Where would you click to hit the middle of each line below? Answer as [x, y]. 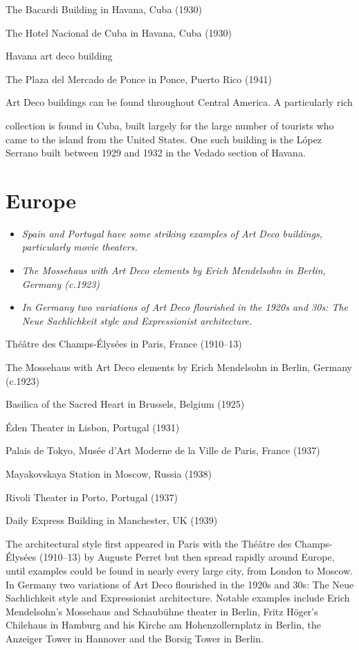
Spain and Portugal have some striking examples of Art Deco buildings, [172, 233]
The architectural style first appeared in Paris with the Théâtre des [149, 543]
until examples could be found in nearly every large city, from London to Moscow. [179, 570]
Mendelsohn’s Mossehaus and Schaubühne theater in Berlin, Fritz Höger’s [162, 611]
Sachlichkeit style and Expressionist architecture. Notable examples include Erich [178, 598]
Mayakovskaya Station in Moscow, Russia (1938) [109, 473]
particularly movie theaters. [80, 247]
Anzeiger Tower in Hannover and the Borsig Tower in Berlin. [135, 638]
